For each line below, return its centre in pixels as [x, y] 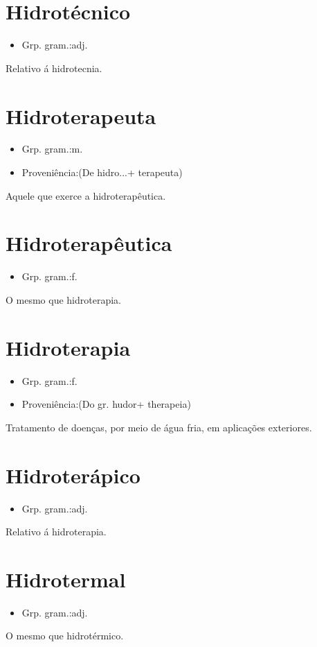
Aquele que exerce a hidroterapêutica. [86, 195]
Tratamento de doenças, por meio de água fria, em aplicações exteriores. [159, 427]
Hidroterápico [73, 475]
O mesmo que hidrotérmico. [65, 636]
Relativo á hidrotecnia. [54, 68]
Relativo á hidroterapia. [56, 532]
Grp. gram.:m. [52, 149]
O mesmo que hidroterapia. [63, 299]
